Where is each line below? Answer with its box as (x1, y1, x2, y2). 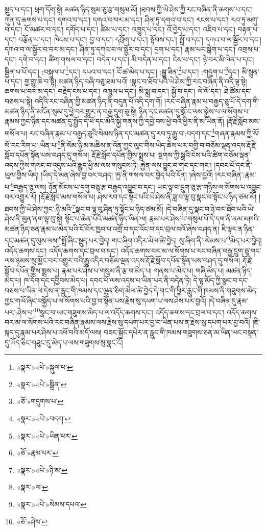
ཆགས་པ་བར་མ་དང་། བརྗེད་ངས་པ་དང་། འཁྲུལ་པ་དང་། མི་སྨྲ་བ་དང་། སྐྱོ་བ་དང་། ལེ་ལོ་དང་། (5, 86, 222, 96)
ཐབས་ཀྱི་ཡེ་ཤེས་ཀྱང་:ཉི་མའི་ (5, 203, 72, 214)
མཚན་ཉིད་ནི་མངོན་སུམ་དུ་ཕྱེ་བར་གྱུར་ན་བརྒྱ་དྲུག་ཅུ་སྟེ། (5, 106, 137, 116)
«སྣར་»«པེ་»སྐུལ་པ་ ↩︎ (16, 362, 73, 372)
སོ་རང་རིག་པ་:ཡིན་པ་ (5, 139, 58, 150)
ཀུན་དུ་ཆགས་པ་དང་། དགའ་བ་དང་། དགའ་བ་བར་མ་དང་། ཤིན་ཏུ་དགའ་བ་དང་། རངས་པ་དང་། (5, 14, 229, 24)
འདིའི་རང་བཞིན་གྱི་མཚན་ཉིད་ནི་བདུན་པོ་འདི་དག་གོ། (34, 96, 162, 106)
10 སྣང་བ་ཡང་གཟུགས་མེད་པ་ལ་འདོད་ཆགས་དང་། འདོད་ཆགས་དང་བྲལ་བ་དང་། (34, 306, 225, 317)
